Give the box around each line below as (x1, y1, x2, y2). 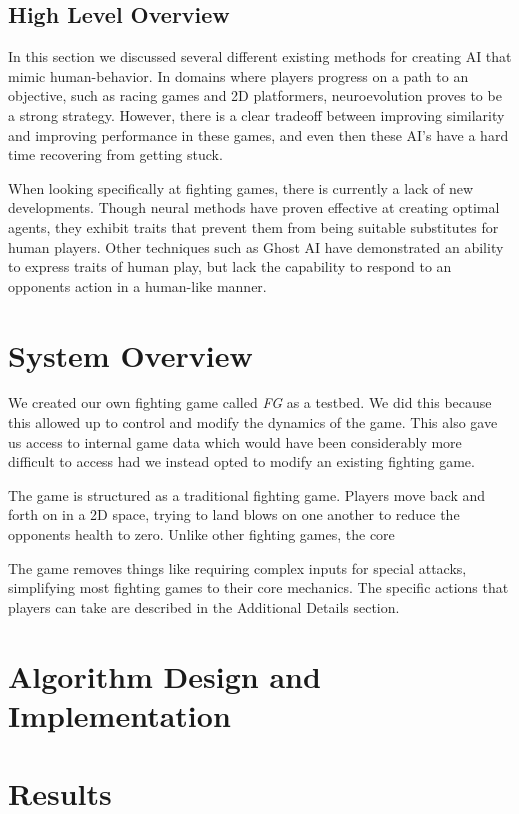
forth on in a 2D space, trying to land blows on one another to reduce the (8, 504, 460, 525)
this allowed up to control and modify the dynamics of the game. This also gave (8, 412, 498, 433)
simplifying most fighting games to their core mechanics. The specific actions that (8, 577, 509, 598)
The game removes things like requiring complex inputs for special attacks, (8, 557, 467, 578)
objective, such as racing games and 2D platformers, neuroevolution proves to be (8, 85, 502, 106)
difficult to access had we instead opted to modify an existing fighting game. (8, 451, 475, 472)
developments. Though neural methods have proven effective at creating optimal (8, 197, 500, 218)
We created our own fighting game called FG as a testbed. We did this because (8, 392, 492, 413)
